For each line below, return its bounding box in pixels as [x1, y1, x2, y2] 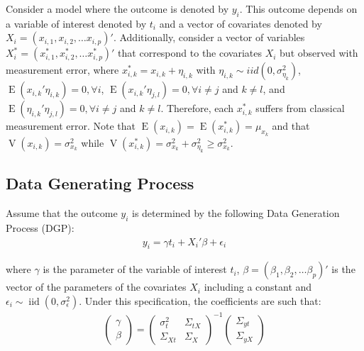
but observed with [280, 45, 358, 60]
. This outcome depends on [239, 1, 358, 16]
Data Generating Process [6, 172, 194, 194]
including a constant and [204, 279, 312, 294]
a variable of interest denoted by [6, 16, 147, 30]
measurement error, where [6, 62, 119, 77]
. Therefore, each [160, 101, 234, 116]
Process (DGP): [6, 221, 75, 235]
